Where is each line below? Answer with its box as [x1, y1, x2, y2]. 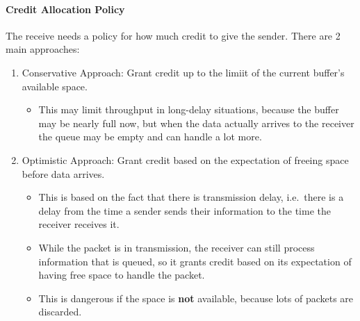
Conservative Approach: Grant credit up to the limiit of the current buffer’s [22, 65, 345, 79]
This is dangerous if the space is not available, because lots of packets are [38, 290, 354, 305]
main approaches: [6, 42, 80, 56]
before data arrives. [22, 166, 105, 181]
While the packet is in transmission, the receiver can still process [38, 240, 315, 254]
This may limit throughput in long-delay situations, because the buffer [38, 102, 339, 117]
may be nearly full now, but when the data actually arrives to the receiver [38, 115, 354, 130]
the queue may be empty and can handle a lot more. [38, 129, 262, 144]
